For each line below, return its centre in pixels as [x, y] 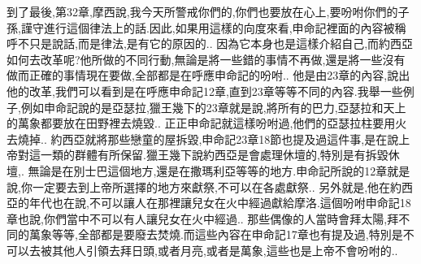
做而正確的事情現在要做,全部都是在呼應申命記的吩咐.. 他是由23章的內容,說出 [208, 75]
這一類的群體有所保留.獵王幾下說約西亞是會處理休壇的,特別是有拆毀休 [214, 155]
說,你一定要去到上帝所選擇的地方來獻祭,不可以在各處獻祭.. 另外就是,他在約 [204, 186]
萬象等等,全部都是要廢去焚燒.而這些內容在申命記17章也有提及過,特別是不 [221, 234]
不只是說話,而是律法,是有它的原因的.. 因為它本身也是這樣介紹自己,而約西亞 [215, 43]
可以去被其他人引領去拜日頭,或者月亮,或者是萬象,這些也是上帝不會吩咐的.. [202, 250]
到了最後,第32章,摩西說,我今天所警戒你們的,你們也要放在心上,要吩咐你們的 [202, 11]
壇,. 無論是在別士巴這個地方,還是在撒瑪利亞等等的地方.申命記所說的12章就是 [208, 170]
